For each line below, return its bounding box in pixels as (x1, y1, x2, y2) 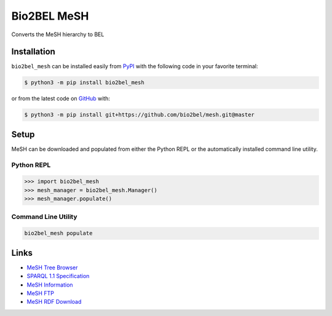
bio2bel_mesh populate (24, 230, 93, 237)
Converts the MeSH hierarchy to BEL (11, 31, 105, 38)
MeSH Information (26, 281, 73, 288)
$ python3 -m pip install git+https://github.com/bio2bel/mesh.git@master (24, 111, 255, 118)
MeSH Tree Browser (26, 264, 78, 271)
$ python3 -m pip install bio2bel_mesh (24, 79, 144, 86)
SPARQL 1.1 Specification (26, 272, 90, 280)
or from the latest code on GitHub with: (11, 95, 111, 102)
